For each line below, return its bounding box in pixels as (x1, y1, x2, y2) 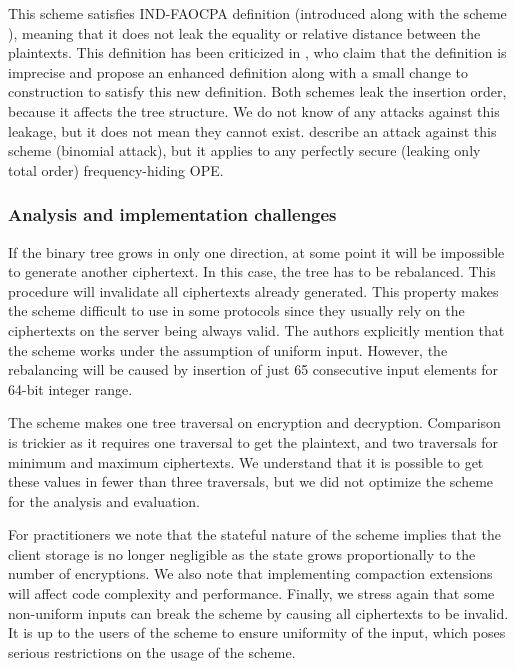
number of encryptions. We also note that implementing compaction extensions (8, 563, 493, 584)
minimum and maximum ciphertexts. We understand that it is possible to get (8, 451, 484, 472)
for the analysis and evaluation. (8, 490, 200, 511)
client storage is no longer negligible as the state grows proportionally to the (8, 543, 476, 564)
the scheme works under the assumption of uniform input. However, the (8, 339, 448, 360)
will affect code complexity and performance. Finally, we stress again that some (8, 583, 495, 604)
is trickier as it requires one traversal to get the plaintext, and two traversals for (8, 431, 498, 452)
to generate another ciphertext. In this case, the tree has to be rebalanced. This (8, 261, 496, 282)
